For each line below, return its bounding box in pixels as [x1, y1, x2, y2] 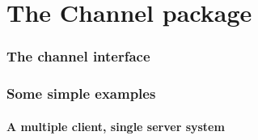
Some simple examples [6, 83, 156, 104]
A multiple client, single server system [6, 117, 225, 134]
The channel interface [6, 46, 150, 66]
